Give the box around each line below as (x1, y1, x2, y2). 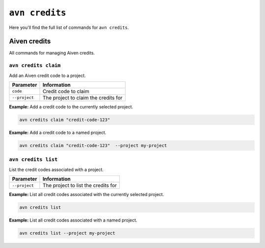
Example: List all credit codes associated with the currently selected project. (9, 192, 164, 198)
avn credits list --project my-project (19, 230, 115, 236)
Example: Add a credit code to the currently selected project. (9, 103, 133, 110)
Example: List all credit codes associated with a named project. (9, 217, 137, 223)
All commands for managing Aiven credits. (9, 50, 95, 56)
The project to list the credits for (42, 182, 117, 189)
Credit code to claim (42, 88, 89, 95)
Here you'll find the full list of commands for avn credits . (9, 25, 129, 30)
